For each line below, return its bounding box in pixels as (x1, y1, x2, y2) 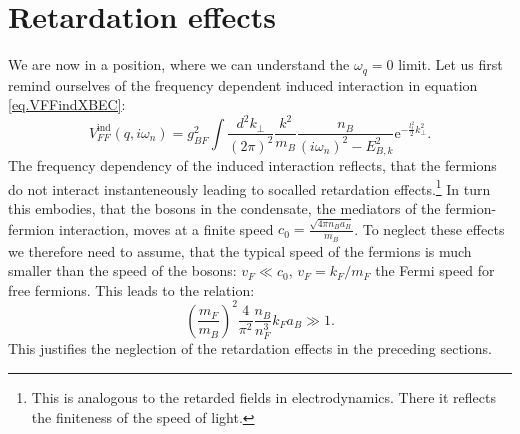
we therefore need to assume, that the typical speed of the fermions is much (8, 240, 472, 261)
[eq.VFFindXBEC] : (8, 94, 126, 115)
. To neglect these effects (354, 218, 505, 239)
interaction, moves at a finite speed (58, 218, 274, 239)
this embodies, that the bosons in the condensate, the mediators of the (8, 197, 441, 218)
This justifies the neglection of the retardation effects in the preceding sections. (8, 338, 492, 359)
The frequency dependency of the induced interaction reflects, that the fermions (8, 155, 497, 176)
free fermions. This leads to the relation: (8, 279, 255, 300)
